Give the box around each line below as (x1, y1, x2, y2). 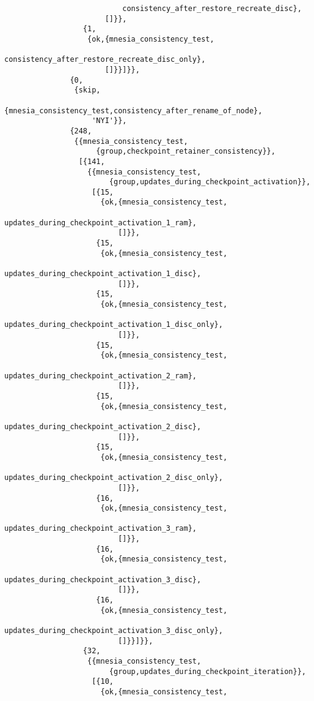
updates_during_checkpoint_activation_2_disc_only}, (4, 473, 223, 482)
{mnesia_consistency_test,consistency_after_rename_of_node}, (4, 106, 263, 115)
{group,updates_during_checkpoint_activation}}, (109, 178, 311, 187)
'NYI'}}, (92, 116, 127, 126)
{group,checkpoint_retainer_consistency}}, (96, 147, 276, 156)
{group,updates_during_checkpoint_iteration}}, (109, 667, 306, 676)
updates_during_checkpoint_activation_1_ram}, (4, 218, 197, 227)
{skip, (74, 86, 101, 95)
